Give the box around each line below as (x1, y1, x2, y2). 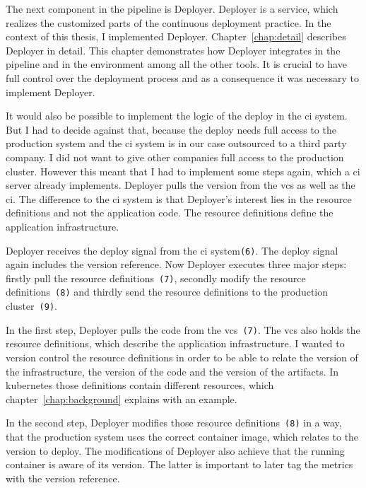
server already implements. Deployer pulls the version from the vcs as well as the (6, 178, 355, 192)
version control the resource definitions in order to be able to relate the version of (6, 349, 358, 364)
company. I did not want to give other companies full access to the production (6, 149, 344, 164)
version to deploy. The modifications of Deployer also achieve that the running (6, 443, 345, 458)
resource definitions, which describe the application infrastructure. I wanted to (6, 336, 345, 351)
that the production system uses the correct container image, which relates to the (6, 429, 359, 443)
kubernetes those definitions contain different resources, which (6, 378, 274, 393)
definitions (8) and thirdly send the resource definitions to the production (6, 284, 329, 299)
